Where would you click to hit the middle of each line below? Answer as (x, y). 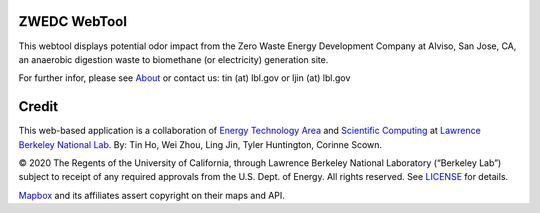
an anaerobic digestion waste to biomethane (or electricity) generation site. (173, 59)
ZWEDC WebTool (72, 21)
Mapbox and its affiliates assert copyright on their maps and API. (151, 195)
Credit (38, 106)
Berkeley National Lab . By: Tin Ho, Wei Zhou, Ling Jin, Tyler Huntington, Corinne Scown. (200, 144)
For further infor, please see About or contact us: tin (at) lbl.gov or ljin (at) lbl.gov (184, 78)
